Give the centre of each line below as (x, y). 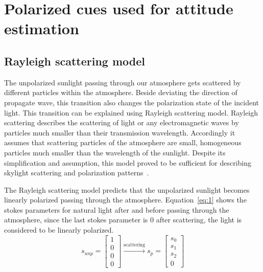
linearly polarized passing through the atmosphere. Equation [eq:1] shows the (125, 200)
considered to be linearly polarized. (59, 230)
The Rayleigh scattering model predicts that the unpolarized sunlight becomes (127, 189)
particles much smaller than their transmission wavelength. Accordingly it (120, 132)
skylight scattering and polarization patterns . (77, 173)
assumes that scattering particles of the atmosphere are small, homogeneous (123, 142)
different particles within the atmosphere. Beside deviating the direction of (121, 92)
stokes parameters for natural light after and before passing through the (117, 209)
